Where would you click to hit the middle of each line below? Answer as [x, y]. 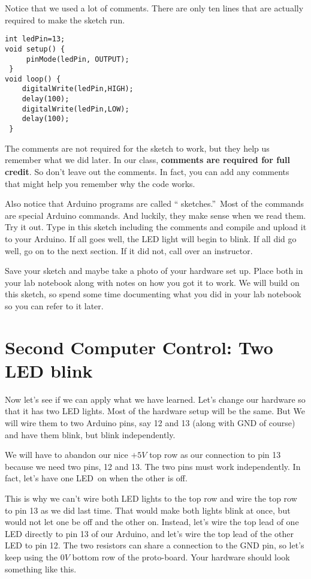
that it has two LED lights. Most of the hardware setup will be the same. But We [155, 411]
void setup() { [35, 49]
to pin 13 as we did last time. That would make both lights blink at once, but [148, 510]
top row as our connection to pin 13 [215, 455]
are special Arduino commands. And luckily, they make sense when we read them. [155, 215]
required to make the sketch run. [65, 19]
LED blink [49, 370]
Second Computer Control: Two [139, 347]
